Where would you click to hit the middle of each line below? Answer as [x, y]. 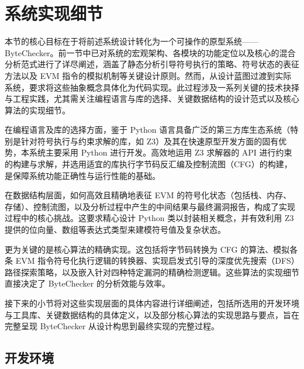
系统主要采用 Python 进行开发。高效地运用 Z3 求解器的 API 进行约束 [160, 152]
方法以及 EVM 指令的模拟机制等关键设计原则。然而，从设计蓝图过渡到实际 [148, 75]
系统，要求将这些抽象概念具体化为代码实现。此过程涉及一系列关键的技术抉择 [152, 87]
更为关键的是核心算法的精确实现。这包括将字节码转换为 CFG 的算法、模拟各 [151, 249]
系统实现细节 [54, 13]
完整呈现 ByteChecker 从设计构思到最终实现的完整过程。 [112, 326]
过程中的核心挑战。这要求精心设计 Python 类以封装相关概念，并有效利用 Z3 [149, 218]
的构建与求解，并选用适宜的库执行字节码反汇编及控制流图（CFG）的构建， [148, 164]
